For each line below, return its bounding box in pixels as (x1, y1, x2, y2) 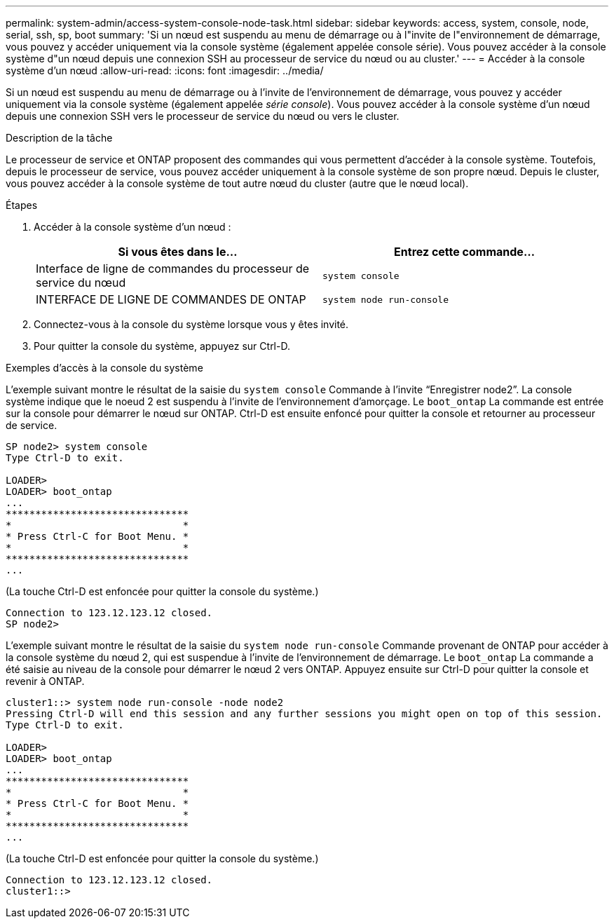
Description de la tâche (6, 132, 113, 144)
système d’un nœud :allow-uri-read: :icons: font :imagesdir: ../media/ (6, 64, 324, 76)
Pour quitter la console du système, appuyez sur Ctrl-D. (34, 340, 290, 352)
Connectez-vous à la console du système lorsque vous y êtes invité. (34, 318, 349, 330)
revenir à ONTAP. (6, 675, 85, 687)
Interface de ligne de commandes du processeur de (36, 261, 310, 276)
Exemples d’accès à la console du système (6, 362, 203, 374)
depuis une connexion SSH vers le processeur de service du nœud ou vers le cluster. (6, 110, 400, 122)
